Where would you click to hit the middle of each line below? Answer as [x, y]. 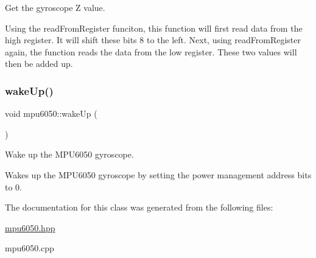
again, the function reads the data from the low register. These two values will [151, 51]
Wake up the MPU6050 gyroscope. [69, 154]
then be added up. [39, 64]
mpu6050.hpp [30, 227]
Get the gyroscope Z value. [55, 7]
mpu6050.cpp [30, 248]
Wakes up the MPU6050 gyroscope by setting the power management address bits [158, 174]
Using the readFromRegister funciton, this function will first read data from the [154, 28]
